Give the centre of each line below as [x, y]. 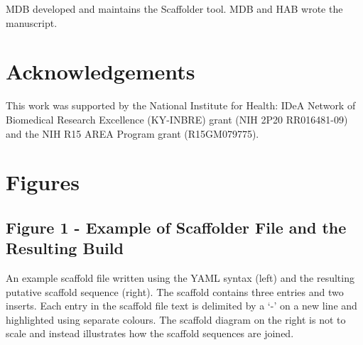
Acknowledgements [101, 71]
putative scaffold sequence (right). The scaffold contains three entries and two [175, 291]
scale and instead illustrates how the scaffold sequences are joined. [150, 333]
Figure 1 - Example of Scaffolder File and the [176, 227]
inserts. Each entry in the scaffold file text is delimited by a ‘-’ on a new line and [181, 306]
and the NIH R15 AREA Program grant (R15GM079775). [132, 133]
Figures [43, 182]
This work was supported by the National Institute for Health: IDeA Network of [181, 105]
